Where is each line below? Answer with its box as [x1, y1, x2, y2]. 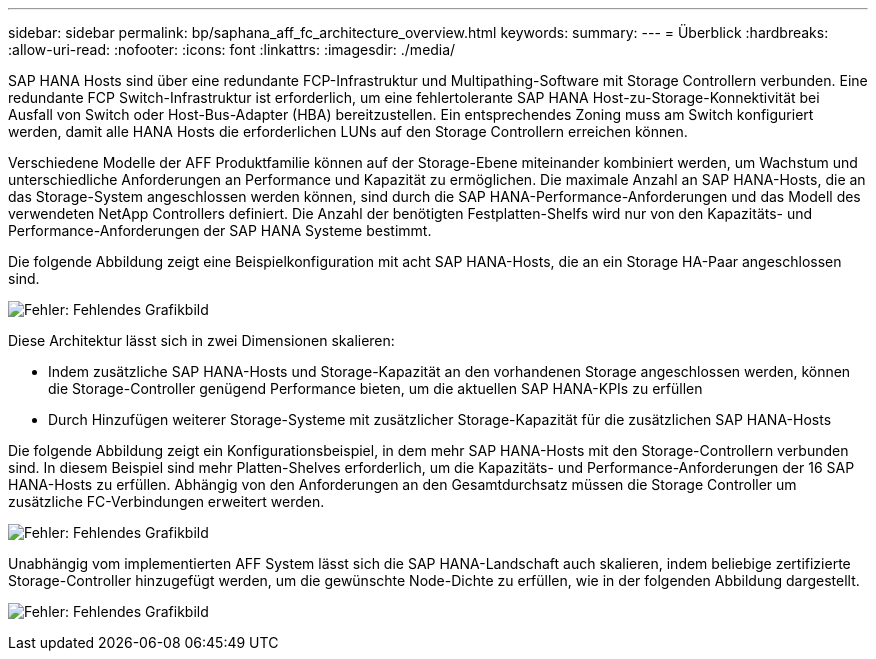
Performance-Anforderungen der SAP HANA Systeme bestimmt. [8, 222, 432, 239]
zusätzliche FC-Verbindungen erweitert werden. [8, 493, 325, 510]
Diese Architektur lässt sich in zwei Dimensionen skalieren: [8, 332, 395, 349]
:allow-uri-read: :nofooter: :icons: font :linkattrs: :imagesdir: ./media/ [8, 41, 456, 58]
